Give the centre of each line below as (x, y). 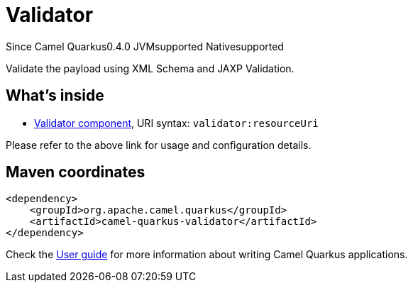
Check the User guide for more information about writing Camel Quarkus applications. (207, 255)
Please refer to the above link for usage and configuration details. (159, 145)
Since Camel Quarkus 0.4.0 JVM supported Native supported (145, 46)
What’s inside (55, 96)
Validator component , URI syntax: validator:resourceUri (176, 123)
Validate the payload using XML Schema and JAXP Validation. (150, 68)
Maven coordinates (76, 172)
